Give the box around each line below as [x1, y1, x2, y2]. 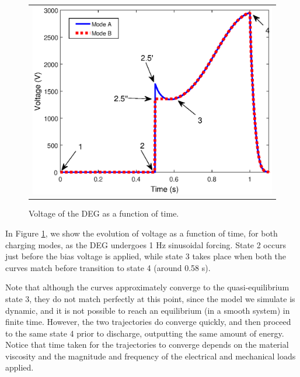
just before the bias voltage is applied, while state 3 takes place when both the [5, 250, 287, 262]
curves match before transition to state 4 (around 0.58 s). [5, 261, 211, 273]
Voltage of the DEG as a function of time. [29, 207, 179, 220]
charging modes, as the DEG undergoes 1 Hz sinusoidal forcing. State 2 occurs [5, 238, 286, 251]
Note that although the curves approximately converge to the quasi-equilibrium [5, 281, 289, 293]
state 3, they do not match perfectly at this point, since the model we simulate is [5, 292, 295, 304]
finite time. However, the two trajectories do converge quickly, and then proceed [5, 316, 291, 328]
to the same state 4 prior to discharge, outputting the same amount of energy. [5, 327, 284, 339]
